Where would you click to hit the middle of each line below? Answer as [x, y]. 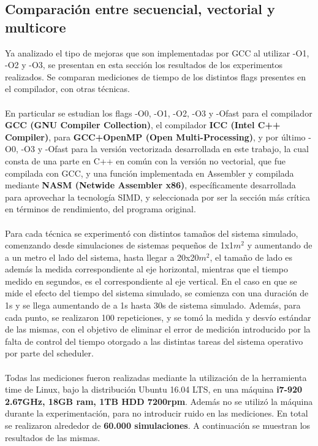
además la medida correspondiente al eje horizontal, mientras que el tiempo [146, 269]
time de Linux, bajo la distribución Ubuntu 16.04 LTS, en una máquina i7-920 [154, 389]
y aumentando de [280, 245]
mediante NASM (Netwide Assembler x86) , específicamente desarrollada [150, 185]
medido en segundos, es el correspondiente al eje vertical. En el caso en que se [151, 281]
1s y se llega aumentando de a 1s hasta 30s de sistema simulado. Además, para [153, 305]
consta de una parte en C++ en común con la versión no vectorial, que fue [145, 160]
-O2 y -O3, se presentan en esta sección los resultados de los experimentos [144, 65]
